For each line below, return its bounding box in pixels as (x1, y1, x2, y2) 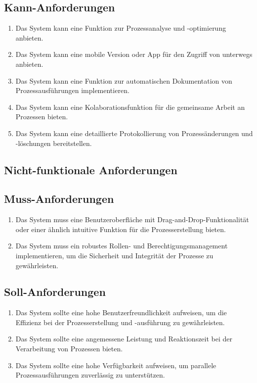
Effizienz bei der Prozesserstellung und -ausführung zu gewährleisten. (15, 317, 225, 327)
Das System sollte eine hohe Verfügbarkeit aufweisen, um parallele (15, 360, 216, 370)
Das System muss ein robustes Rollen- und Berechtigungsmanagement (15, 240, 228, 251)
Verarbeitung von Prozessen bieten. (15, 343, 123, 354)
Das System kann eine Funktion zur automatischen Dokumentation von (15, 75, 232, 86)
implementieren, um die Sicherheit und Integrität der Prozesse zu (15, 250, 214, 260)
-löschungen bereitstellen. (15, 138, 92, 148)
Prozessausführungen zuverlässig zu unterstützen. (15, 370, 165, 380)
